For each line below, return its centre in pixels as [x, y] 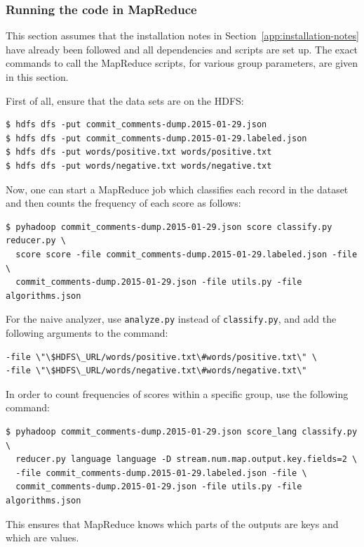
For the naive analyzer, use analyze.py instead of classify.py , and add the [171, 319]
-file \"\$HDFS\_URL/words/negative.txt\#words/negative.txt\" [156, 371]
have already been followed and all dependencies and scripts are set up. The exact [182, 49]
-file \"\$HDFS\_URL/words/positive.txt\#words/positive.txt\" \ [161, 357]
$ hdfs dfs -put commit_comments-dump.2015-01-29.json [136, 125]
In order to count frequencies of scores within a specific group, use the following [177, 393]
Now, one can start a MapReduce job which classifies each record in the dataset [177, 189]
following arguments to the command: [87, 332]
